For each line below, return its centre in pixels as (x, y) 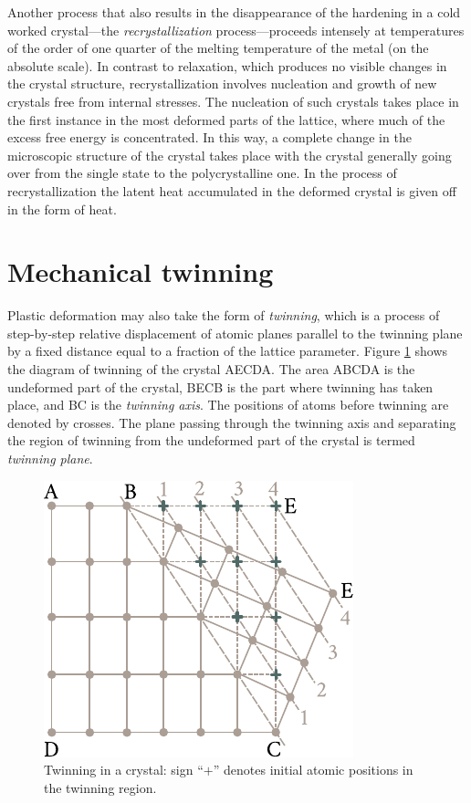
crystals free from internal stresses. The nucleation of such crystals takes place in (233, 101)
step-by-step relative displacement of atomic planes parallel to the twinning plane (235, 333)
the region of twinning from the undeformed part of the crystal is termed (211, 440)
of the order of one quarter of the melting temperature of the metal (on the (218, 48)
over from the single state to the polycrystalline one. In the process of (202, 173)
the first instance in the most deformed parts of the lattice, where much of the (226, 119)
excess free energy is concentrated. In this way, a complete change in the (209, 137)
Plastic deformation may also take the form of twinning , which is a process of (224, 315)
